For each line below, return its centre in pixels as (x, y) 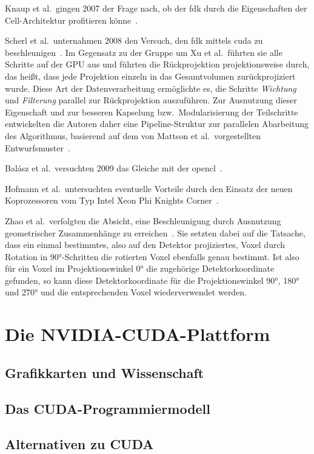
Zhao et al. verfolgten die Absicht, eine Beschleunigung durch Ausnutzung (143, 220)
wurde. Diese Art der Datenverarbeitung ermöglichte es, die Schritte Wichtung (151, 88)
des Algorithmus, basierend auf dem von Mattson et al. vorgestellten (133, 135)
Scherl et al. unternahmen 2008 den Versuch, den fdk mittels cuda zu (134, 40)
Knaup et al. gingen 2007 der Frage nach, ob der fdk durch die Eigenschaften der (156, 8)
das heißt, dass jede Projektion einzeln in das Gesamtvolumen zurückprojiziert (150, 76)
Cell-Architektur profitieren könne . (72, 20)
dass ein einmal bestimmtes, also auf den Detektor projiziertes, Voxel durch (145, 245)
